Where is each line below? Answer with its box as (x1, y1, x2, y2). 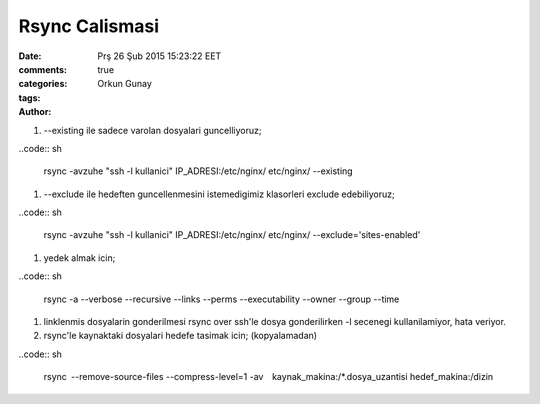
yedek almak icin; (43, 251, 116, 264)
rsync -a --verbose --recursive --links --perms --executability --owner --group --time (43, 293, 400, 305)
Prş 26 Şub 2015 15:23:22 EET (97, 50, 222, 62)
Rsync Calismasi (18, 15, 160, 37)
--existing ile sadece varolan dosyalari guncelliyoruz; (43, 124, 262, 136)
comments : (18, 63, 67, 75)
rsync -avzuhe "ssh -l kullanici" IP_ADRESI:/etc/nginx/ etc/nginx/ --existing (43, 165, 354, 177)
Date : (18, 50, 42, 62)
